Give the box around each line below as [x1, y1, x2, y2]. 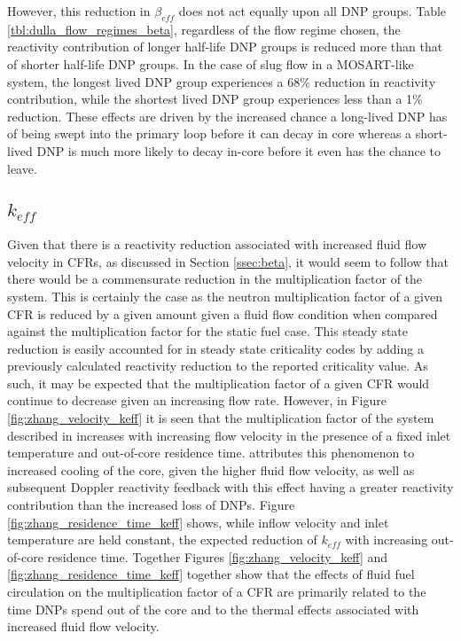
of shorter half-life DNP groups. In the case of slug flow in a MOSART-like [7, 54, 414, 73]
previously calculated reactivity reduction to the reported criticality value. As [7, 356, 428, 375]
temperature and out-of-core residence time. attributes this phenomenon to [7, 443, 415, 462]
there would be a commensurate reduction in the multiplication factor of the [7, 270, 423, 288]
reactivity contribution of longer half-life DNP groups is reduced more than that [7, 37, 443, 56]
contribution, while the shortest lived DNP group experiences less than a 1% [7, 90, 423, 108]
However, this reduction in [7, 2, 151, 20]
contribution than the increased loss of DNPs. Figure [7, 496, 295, 514]
